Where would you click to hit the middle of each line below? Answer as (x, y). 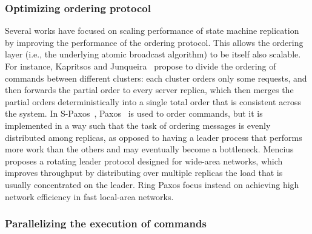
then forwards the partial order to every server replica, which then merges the (149, 90)
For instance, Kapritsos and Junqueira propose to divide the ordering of (141, 66)
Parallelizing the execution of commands (106, 223)
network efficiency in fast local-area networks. (89, 196)
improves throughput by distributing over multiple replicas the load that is (144, 173)
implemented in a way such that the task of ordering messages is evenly (138, 125)
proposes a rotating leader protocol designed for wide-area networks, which (144, 161)
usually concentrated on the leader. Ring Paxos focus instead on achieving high (152, 184)
